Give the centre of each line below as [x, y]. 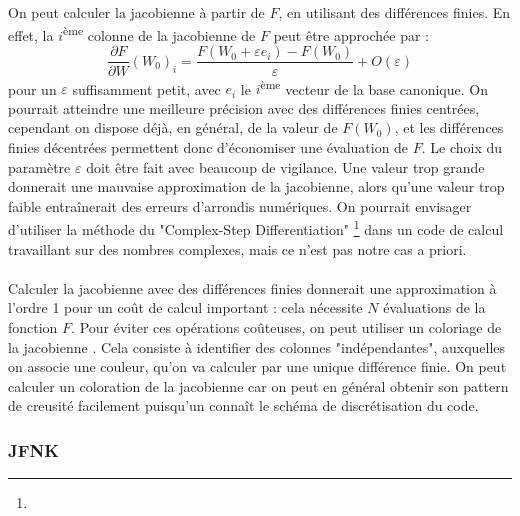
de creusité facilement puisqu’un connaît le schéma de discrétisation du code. [243, 405]
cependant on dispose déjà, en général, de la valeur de [173, 127]
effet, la [31, 34]
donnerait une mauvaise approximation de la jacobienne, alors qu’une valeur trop [256, 186]
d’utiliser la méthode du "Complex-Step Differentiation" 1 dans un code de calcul [256, 227]
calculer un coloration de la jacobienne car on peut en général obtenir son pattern [258, 385]
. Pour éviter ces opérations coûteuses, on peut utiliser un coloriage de [286, 326]
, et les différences [449, 127]
